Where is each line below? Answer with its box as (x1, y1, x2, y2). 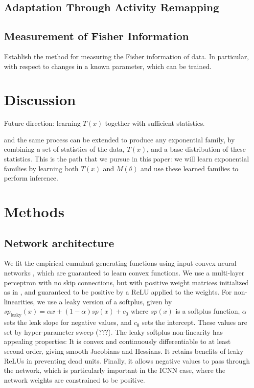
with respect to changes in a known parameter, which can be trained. (4, 61, 212, 71)
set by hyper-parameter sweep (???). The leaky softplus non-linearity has (4, 326, 223, 337)
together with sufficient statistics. (105, 118, 205, 128)
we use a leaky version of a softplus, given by (37, 296, 172, 306)
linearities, (4, 296, 35, 306)
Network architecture (4, 235, 115, 250)
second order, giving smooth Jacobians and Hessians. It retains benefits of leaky (4, 345, 244, 356)
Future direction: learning (4, 118, 81, 128)
